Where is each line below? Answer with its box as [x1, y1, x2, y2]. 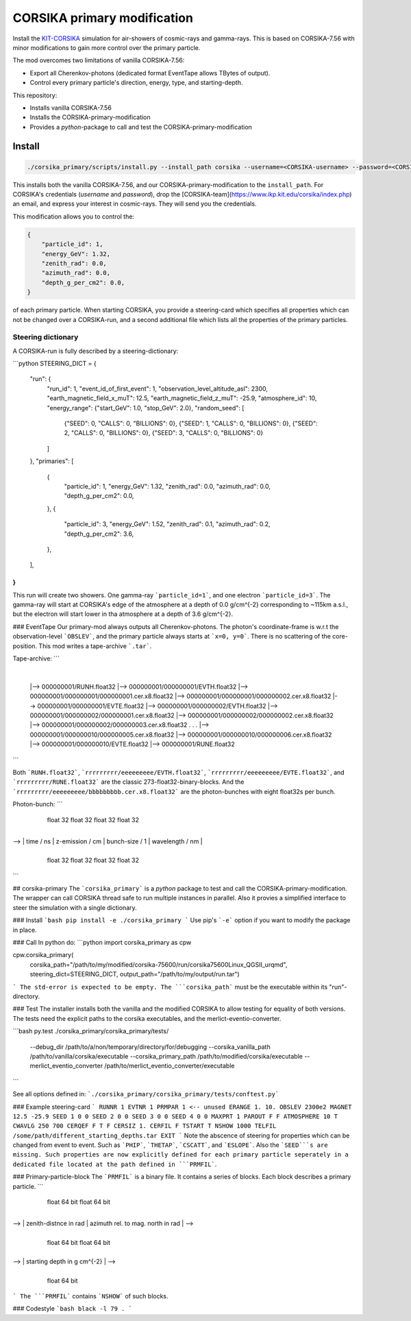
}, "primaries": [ [29, 457, 74, 465]
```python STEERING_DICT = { [12, 360, 97, 368]
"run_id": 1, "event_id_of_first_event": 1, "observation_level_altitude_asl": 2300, [47, 384, 269, 393]
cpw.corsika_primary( [12, 951, 74, 959]
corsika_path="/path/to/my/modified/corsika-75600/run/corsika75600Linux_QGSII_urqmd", [29, 960, 288, 969]
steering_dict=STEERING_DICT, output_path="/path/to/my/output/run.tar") [29, 970, 240, 978]
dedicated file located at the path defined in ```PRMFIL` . [12, 1160, 217, 1168]
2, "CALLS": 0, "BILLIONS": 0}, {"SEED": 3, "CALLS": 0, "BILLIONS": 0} [64, 429, 264, 437]
